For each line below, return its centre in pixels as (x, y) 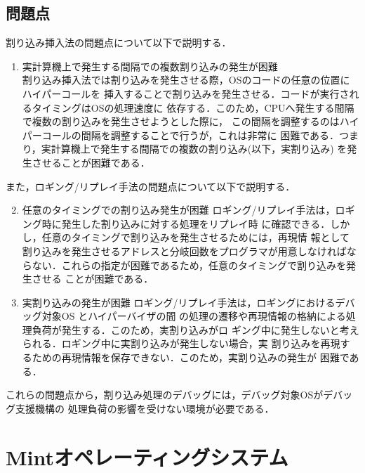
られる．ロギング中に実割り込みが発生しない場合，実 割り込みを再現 (181, 343)
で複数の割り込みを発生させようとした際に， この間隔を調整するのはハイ (191, 121)
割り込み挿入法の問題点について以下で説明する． (119, 43)
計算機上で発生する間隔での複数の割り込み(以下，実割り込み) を (199, 149)
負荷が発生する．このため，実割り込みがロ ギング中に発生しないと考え (195, 329)
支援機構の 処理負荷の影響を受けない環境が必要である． (145, 408)
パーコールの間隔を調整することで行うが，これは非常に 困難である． (181, 135)
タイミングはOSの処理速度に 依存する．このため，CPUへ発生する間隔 (193, 107)
